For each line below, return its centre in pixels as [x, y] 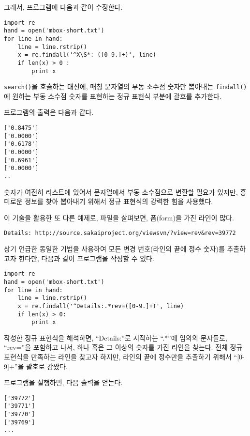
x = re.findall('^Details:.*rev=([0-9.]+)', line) [101, 306]
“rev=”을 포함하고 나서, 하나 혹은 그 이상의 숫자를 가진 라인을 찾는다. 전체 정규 [123, 347]
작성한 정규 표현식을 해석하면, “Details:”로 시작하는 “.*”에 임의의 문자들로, [116, 337]
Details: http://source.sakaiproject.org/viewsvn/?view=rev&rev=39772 [120, 233]
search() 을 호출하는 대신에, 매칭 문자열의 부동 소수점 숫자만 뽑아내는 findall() [125, 86]
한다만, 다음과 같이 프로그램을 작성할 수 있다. [86, 258]
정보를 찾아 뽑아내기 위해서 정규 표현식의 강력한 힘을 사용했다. [119, 201]
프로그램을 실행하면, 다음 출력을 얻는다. [63, 382]
